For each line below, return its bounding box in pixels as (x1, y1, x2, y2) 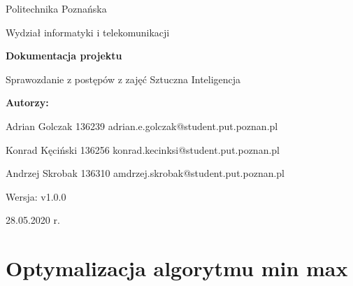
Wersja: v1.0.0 (6, 189, 66, 203)
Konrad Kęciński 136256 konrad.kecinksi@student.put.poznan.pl (6, 142, 280, 157)
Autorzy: (6, 95, 49, 110)
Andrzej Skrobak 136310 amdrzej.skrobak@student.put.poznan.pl (6, 166, 285, 180)
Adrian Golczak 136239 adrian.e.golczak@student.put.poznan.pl (6, 118, 278, 133)
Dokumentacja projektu (6, 48, 122, 63)
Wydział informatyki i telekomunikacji (6, 24, 170, 39)
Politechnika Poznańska (6, 1, 107, 15)
